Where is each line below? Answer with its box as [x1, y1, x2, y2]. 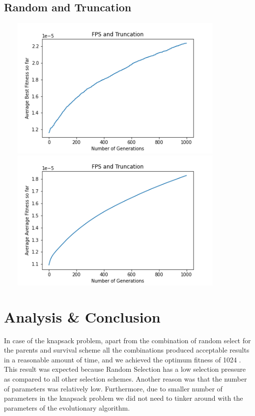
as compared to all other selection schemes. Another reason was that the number [4, 374, 247, 384]
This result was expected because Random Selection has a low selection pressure [4, 364, 246, 374]
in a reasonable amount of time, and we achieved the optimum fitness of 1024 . [4, 354, 241, 364]
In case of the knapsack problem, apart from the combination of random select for [4, 335, 251, 345]
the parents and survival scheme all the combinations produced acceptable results [4, 345, 250, 355]
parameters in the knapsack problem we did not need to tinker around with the [4, 393, 243, 403]
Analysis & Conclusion [4, 306, 161, 327]
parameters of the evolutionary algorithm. [4, 402, 130, 413]
